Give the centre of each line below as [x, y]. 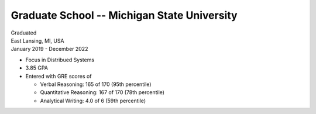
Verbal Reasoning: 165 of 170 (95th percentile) [96, 84]
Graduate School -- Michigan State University [124, 15]
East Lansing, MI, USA [37, 40]
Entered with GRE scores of [59, 76]
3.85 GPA [37, 68]
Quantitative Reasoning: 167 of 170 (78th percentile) [102, 92]
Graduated [24, 33]
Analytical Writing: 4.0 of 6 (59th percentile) [93, 101]
